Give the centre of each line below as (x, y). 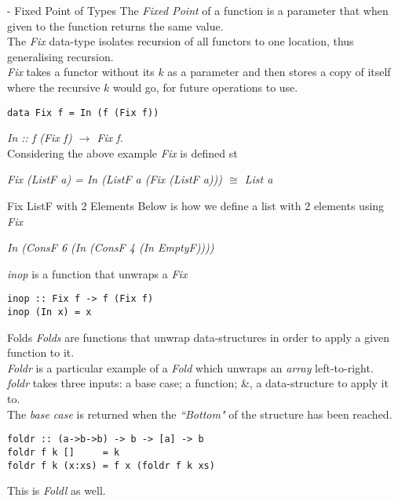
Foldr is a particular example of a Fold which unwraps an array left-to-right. (190, 367)
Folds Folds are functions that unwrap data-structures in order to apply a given (199, 337)
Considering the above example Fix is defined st (122, 152)
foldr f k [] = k (64, 452)
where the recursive (54, 87)
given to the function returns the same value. (115, 25)
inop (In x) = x (49, 312)
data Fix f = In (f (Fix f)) (83, 113)
